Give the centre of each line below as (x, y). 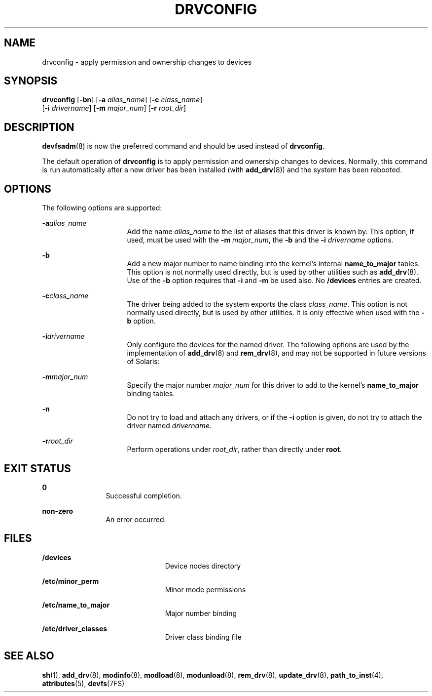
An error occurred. (136, 519)
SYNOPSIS (31, 81)
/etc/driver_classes (75, 628)
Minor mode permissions (205, 589)
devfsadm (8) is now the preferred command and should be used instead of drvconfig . (183, 146)
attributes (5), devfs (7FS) (83, 683)
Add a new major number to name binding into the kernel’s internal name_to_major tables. (273, 264)
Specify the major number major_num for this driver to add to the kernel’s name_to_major (273, 385)
